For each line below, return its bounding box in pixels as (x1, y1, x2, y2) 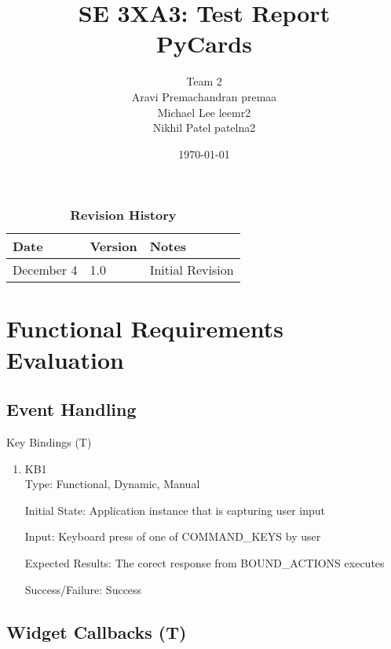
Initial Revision (149, 261, 234, 279)
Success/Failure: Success (24, 581, 142, 597)
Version (90, 237, 137, 256)
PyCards (156, 27, 252, 60)
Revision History (70, 206, 177, 224)
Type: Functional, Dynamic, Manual (24, 476, 200, 492)
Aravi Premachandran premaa (131, 88, 277, 104)
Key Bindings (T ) (6, 434, 92, 450)
